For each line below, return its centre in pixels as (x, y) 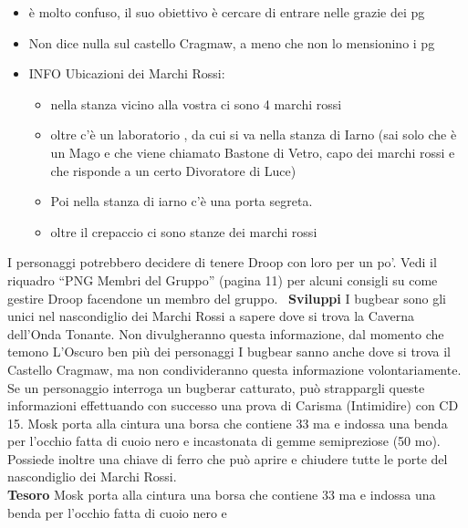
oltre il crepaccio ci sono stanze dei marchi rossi (184, 231)
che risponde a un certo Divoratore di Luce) (173, 170)
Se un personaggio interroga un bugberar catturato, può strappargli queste (216, 387)
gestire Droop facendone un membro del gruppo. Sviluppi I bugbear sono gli (227, 298)
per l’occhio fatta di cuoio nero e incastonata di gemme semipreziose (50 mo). (224, 441)
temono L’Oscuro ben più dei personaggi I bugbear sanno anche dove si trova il (229, 352)
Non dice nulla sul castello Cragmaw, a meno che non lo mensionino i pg (232, 42)
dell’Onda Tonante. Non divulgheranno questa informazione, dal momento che (226, 333)
